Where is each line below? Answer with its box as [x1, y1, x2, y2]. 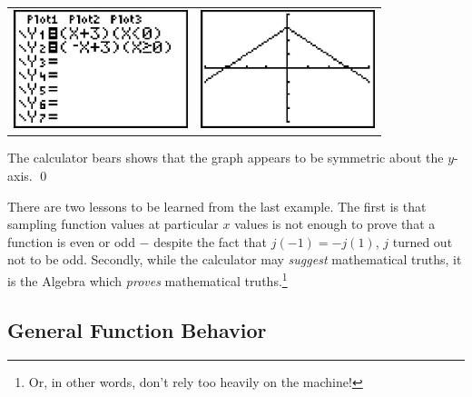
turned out [392, 232, 453, 251]
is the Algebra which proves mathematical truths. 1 [7, 269, 288, 290]
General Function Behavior [7, 315, 267, 343]
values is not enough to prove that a [234, 214, 436, 233]
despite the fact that [153, 232, 268, 251]
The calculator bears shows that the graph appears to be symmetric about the [7, 148, 444, 167]
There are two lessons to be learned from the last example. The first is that [7, 196, 427, 215]
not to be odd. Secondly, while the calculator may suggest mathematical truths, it [7, 250, 462, 269]
